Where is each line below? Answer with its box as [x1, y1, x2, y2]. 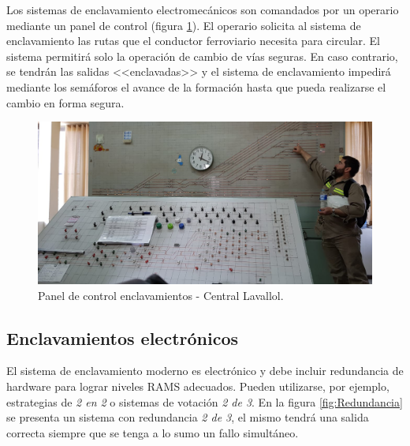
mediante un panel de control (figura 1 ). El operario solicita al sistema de [6, 17, 361, 33]
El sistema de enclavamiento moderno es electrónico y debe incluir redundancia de [6, 362, 404, 379]
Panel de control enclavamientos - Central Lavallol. [38, 287, 284, 303]
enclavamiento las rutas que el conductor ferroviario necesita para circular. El [6, 32, 381, 49]
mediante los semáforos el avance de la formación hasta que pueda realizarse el [6, 78, 386, 95]
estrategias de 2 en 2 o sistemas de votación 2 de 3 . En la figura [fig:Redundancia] [6, 393, 403, 410]
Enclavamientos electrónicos [6, 325, 239, 350]
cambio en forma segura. [6, 94, 125, 111]
